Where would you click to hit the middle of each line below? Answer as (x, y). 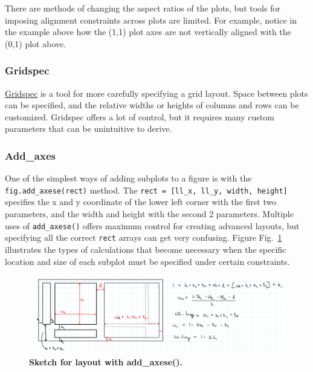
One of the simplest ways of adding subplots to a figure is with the (128, 178)
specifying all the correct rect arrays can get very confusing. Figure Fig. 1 (144, 237)
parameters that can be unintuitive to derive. (89, 129)
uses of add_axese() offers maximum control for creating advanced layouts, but (152, 225)
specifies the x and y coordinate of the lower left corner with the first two (141, 202)
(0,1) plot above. (36, 43)
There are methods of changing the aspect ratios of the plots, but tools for (143, 8)
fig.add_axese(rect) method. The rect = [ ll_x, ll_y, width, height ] (146, 190)
